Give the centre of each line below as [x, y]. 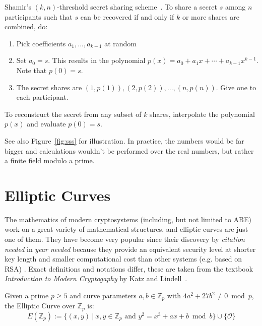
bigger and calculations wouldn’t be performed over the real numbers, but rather [129, 150]
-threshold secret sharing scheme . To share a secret [137, 7]
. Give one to [236, 87]
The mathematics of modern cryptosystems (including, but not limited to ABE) [128, 219]
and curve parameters [103, 295]
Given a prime [27, 295]
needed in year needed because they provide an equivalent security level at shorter [130, 249]
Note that [31, 70]
